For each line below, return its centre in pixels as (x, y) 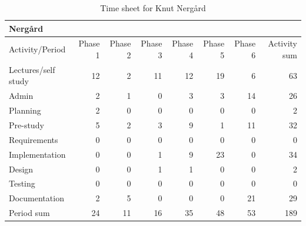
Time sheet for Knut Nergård (153, 8)
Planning (25, 110)
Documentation (36, 198)
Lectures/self (32, 69)
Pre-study (26, 125)
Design (21, 169)
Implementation (37, 154)
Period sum (29, 213)
